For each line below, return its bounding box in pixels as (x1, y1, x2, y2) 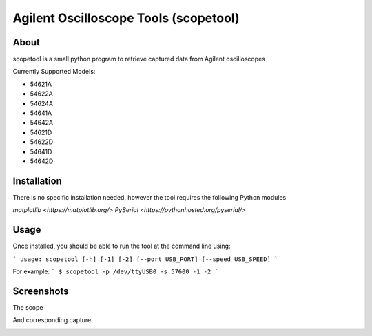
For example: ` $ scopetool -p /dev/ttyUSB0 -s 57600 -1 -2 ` (12, 267, 218, 275)
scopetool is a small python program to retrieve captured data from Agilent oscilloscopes (12, 55, 265, 63)
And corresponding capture (12, 316, 92, 324)
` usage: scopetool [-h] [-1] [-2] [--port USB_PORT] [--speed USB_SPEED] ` (12, 255, 278, 263)
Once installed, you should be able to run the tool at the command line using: (12, 242, 231, 251)
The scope (12, 303, 43, 311)
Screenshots (12, 285, 69, 297)
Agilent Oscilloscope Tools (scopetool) (12, 10, 240, 25)
